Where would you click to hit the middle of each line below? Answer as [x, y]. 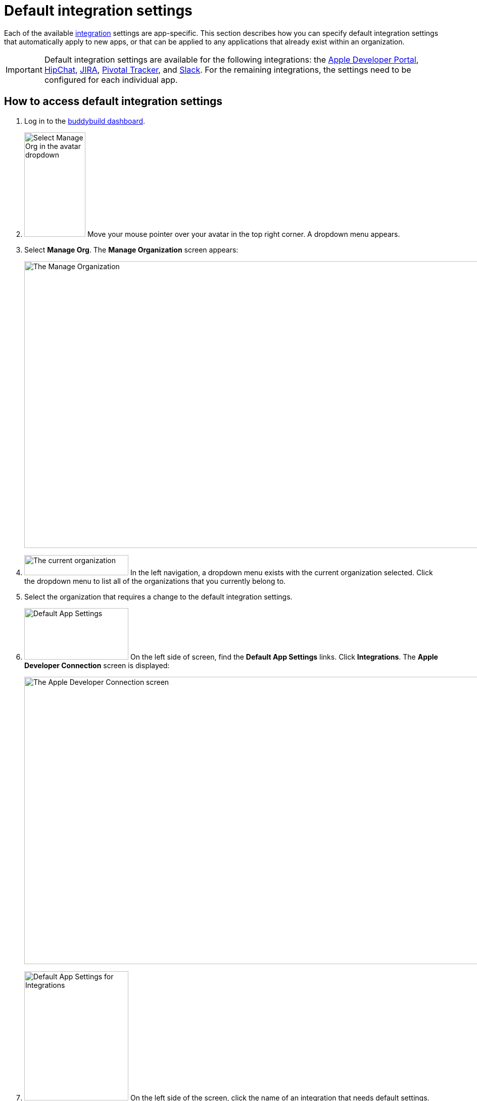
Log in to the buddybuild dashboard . [85, 121]
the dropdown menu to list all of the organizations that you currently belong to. [155, 581]
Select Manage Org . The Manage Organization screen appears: [131, 249]
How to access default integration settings [113, 102]
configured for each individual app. [111, 80]
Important [24, 69]
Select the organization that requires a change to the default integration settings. [158, 596]
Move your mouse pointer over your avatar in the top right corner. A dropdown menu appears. [244, 234]
